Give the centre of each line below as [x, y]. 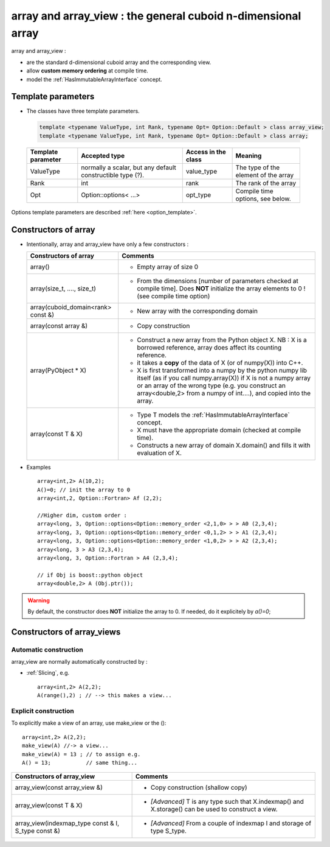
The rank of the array [266, 183]
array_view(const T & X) [49, 806]
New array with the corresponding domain [198, 311]
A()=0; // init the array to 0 [84, 490]
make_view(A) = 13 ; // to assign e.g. [81, 754]
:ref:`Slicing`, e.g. [48, 673]
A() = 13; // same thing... [80, 762]
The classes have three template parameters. [83, 111]
